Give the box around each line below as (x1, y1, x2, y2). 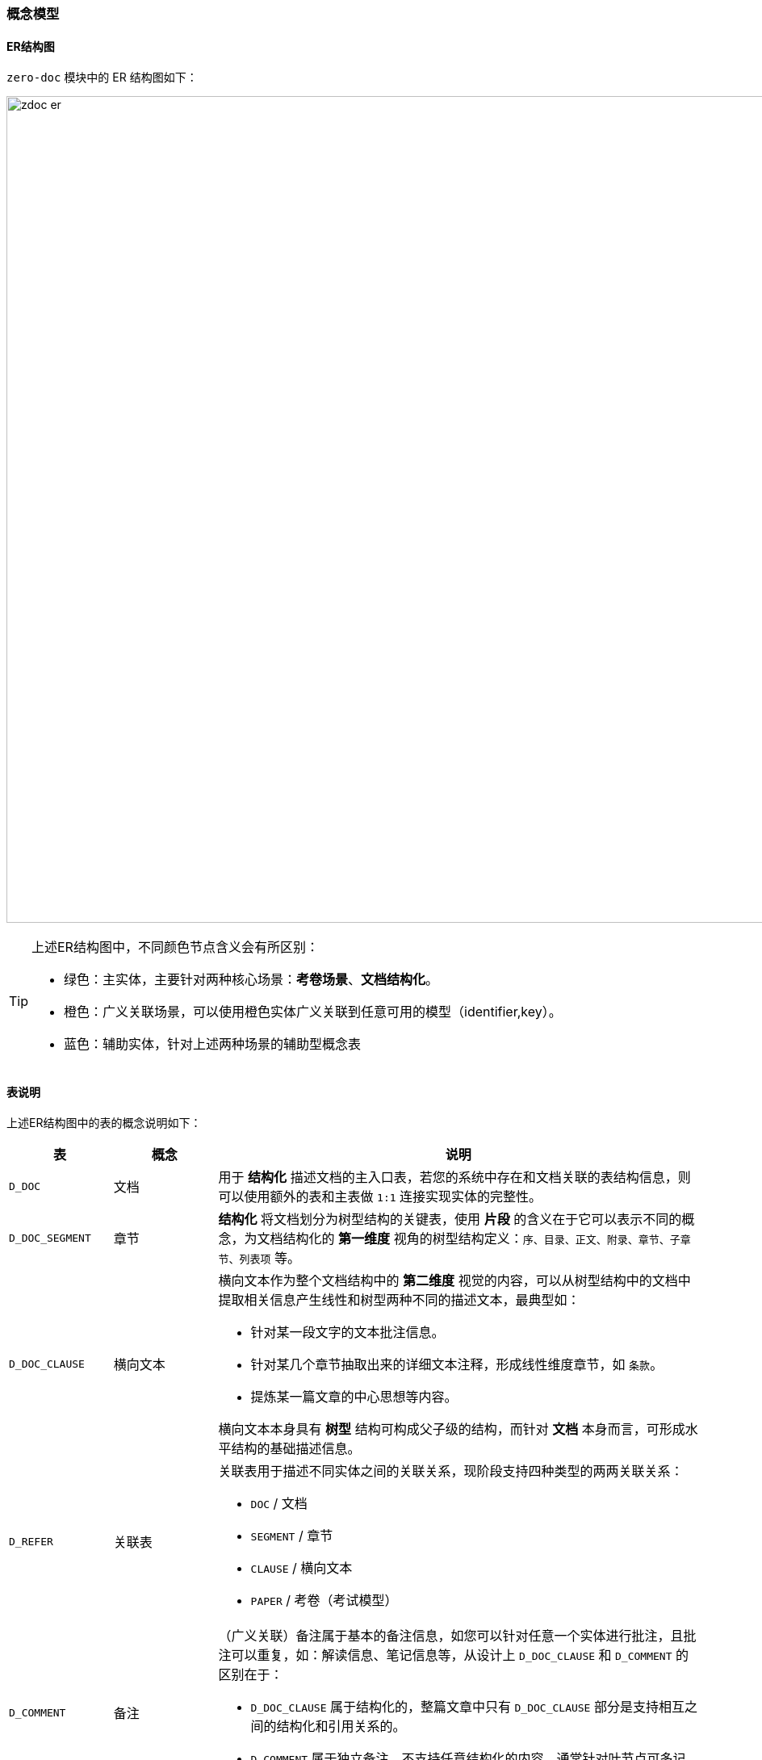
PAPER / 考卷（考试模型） (250, 1592, 398, 1609)
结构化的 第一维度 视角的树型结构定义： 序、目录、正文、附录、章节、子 (283, 1230, 680, 1247)
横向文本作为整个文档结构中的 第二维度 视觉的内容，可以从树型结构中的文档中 (218, 1272, 691, 1289)
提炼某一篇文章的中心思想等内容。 (250, 1389, 458, 1406)
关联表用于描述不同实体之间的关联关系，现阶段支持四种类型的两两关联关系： (218, 1463, 684, 1480)
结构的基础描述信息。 (231, 1440, 361, 1457)
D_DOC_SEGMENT (9, 1231, 91, 1244)
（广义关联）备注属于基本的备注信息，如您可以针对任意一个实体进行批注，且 (218, 1628, 684, 1645)
